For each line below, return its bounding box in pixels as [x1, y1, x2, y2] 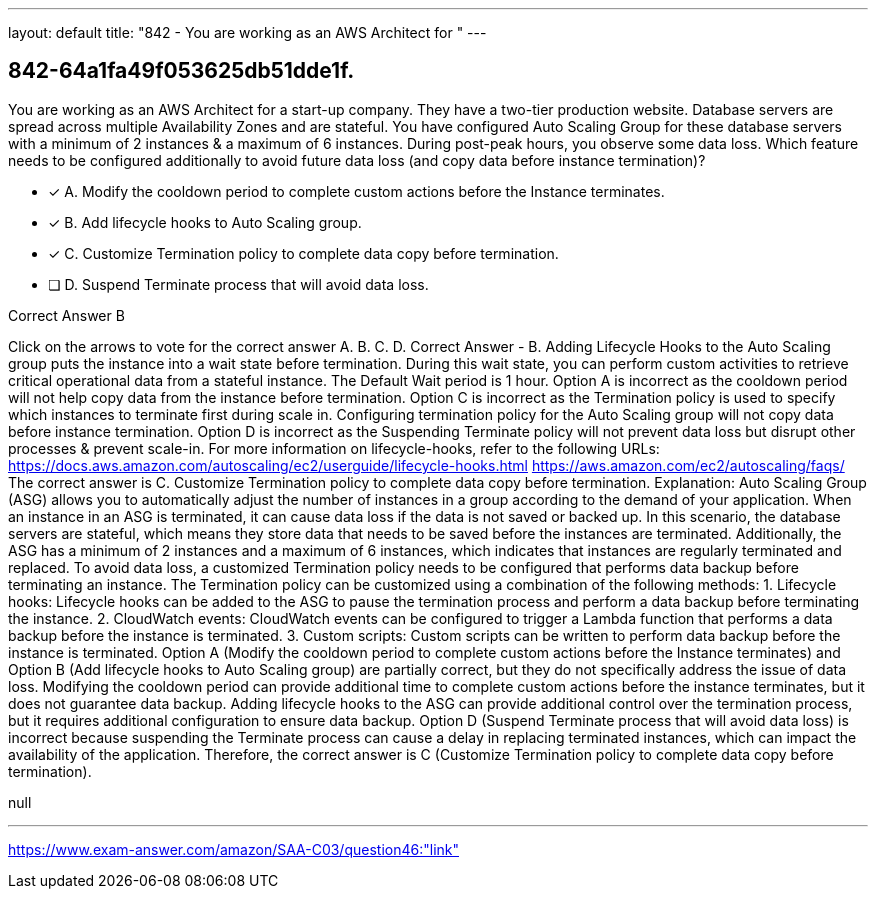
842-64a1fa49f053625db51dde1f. [8, 58, 355, 84]
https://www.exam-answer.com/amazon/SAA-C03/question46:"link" [8, 840, 459, 858]
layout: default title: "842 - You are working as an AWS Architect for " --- [8, 24, 487, 41]
